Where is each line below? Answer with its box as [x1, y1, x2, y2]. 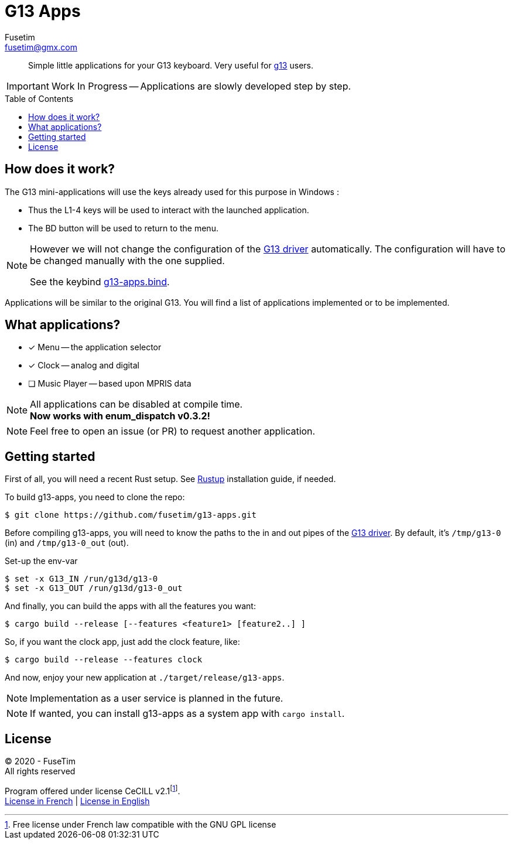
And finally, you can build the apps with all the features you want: [5, 601, 256, 611]
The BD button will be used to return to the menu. [28, 223, 218, 233]
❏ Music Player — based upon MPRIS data [28, 378, 191, 389]
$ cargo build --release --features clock [5, 655, 203, 665]
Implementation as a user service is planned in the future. [30, 692, 283, 705]
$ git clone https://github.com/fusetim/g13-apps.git [5, 510, 256, 520]
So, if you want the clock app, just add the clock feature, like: [5, 637, 240, 647]
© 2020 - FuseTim [5, 756, 76, 767]
